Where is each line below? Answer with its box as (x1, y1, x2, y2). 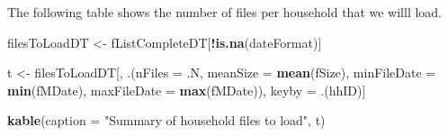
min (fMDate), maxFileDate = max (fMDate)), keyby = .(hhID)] (7, 80, 366, 99)
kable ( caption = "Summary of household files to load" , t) (7, 111, 326, 130)
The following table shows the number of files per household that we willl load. (7, 3, 442, 21)
